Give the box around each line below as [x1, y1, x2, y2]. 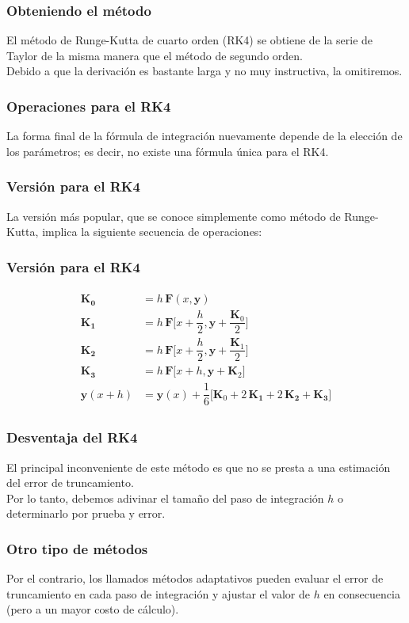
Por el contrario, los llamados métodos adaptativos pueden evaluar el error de [6, 570, 384, 587]
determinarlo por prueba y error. [6, 505, 166, 522]
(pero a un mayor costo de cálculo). [6, 601, 179, 617]
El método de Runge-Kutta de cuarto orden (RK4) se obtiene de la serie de [6, 32, 373, 48]
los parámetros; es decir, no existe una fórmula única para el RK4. [6, 142, 329, 159]
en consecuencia [323, 585, 400, 602]
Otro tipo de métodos [6, 538, 148, 558]
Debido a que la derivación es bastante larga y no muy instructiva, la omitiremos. [6, 63, 403, 79]
